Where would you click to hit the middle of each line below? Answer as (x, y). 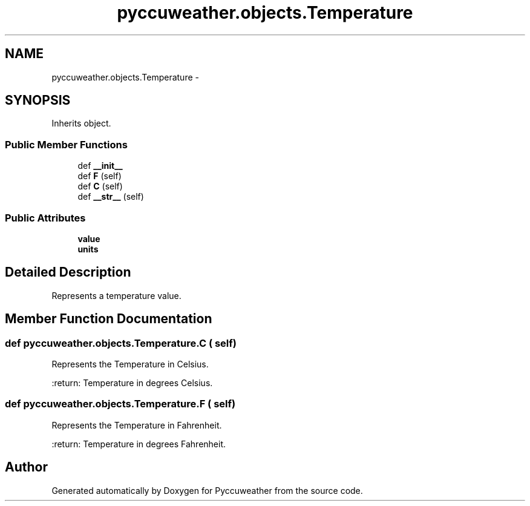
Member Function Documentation (109, 319)
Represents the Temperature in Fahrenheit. (137, 425)
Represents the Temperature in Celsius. (130, 364)
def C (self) (100, 186)
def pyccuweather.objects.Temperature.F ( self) (120, 404)
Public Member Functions (66, 144)
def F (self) (100, 176)
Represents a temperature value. (116, 295)
